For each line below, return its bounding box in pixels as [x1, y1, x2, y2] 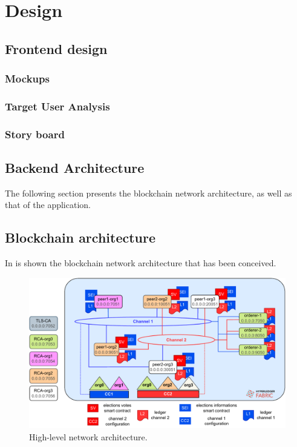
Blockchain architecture [5, 228, 156, 247]
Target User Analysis [5, 98, 110, 113]
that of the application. [5, 198, 91, 211]
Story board [5, 126, 65, 141]
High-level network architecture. [29, 430, 148, 443]
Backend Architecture [5, 158, 145, 177]
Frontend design [5, 39, 108, 58]
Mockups [5, 71, 50, 86]
